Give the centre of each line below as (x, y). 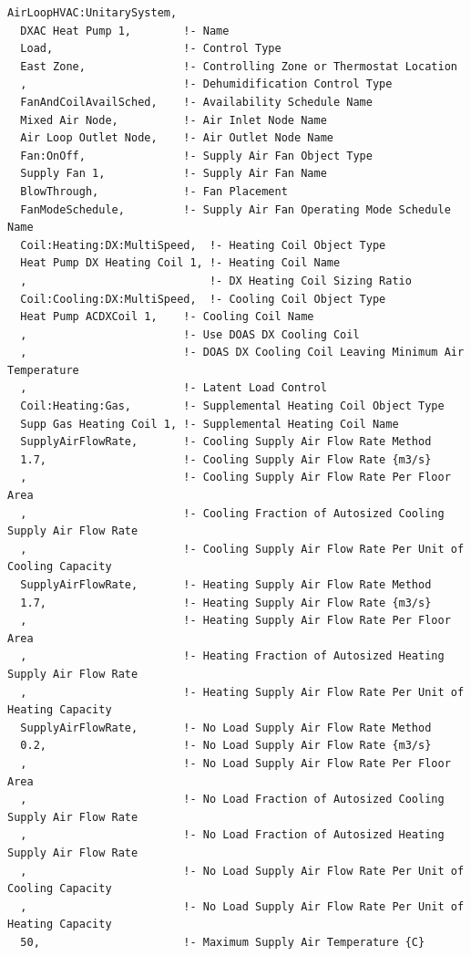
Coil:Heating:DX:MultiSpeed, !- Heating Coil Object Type (203, 245)
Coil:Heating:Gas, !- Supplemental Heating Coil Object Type (232, 406)
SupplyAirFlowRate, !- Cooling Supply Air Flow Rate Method (226, 442)
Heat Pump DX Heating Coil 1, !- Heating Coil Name (180, 263)
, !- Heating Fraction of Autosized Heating (232, 656)
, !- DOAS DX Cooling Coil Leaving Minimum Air (242, 353)
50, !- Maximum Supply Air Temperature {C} (223, 942)
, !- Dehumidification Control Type (206, 84)
